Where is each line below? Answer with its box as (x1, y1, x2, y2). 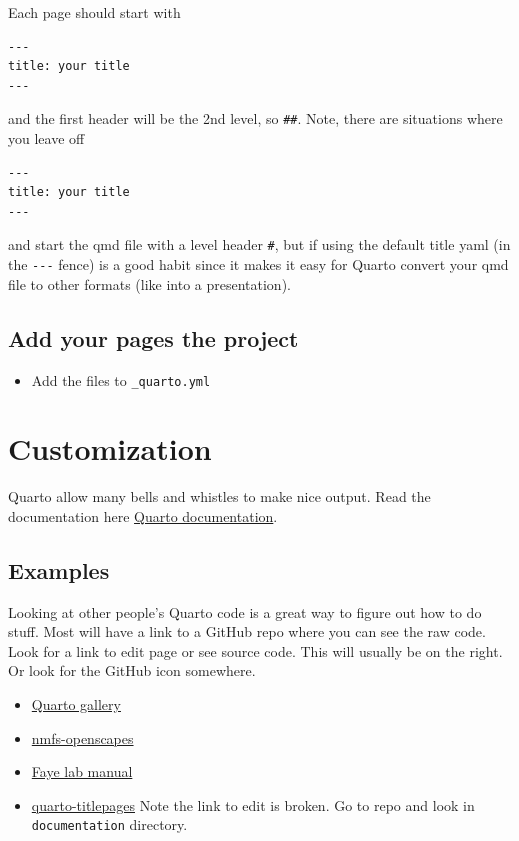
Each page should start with (8, 2, 181, 22)
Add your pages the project (8, 322, 299, 353)
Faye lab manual (31, 761, 133, 782)
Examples (8, 554, 110, 585)
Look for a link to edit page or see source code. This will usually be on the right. (8, 640, 503, 661)
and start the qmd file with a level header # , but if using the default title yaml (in (8, 234, 511, 255)
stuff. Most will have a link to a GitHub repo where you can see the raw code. (8, 621, 486, 642)
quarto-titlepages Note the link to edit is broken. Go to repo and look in (31, 794, 475, 815)
